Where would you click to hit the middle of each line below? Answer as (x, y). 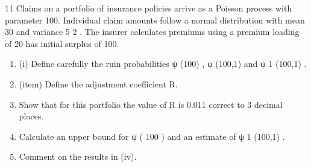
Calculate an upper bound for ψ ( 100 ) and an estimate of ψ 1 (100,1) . (152, 136)
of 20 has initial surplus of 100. (62, 43)
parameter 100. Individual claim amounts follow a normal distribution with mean (155, 20)
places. (31, 116)
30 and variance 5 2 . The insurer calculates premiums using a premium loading (152, 32)
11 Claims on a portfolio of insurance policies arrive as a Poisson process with (149, 8)
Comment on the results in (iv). (78, 156)
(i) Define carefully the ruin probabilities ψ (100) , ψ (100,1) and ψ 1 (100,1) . (163, 64)
